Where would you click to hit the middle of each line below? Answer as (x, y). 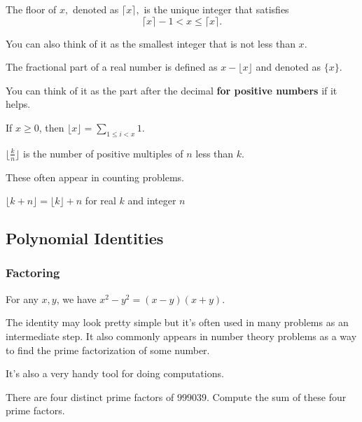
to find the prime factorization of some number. (108, 350)
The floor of (31, 9)
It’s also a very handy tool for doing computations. (115, 373)
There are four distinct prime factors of (90, 396)
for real (100, 201)
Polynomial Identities (85, 238)
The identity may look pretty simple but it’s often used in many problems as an (177, 322)
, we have (76, 298)
